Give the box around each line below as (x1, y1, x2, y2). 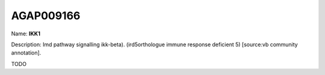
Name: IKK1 (11, 30, 40, 37)
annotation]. (11, 49, 42, 56)
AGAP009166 (11, 9, 81, 22)
